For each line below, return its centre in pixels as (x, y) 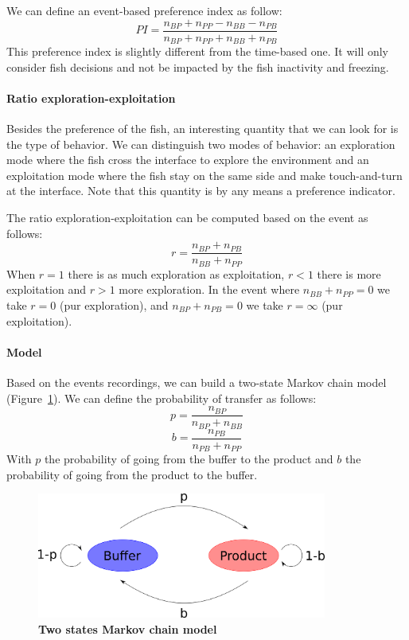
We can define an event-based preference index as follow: (144, 10)
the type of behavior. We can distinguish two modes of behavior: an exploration (201, 144)
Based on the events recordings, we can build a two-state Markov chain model (197, 382)
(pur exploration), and (114, 304)
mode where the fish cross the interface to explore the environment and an (188, 160)
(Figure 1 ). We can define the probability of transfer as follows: (162, 398)
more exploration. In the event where (209, 289)
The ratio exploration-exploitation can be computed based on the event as (187, 218)
